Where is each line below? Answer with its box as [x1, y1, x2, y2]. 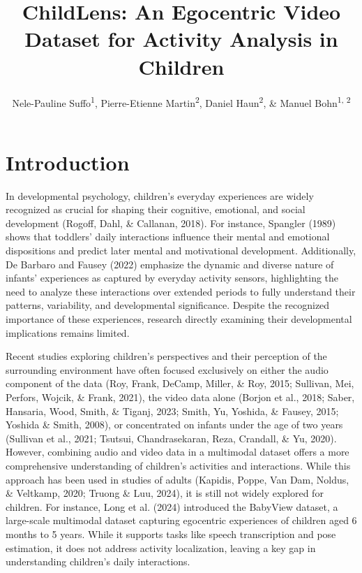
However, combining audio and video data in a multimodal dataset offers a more [6, 444, 349, 459]
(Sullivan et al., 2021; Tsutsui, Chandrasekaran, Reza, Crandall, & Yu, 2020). [6, 430, 337, 445]
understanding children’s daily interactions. [6, 554, 190, 569]
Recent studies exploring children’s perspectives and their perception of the [6, 349, 327, 363]
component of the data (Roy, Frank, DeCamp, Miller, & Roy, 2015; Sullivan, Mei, [6, 376, 354, 391]
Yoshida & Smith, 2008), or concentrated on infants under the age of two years [6, 417, 343, 432]
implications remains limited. [6, 325, 130, 340]
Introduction [6, 147, 130, 176]
